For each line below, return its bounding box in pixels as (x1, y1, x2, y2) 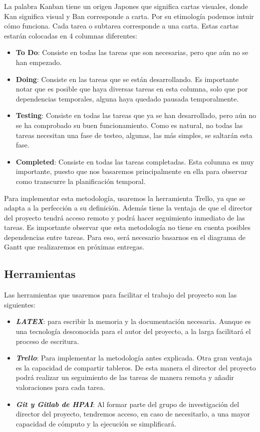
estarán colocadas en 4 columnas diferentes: (4, 30, 137, 40)
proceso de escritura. (16, 335, 79, 346)
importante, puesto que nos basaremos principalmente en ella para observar (16, 166, 248, 176)
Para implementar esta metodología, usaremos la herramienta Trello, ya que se (4, 192, 245, 203)
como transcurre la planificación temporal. (16, 175, 146, 186)
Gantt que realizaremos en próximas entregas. (4, 241, 145, 252)
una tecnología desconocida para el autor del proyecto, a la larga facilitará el (16, 326, 251, 336)
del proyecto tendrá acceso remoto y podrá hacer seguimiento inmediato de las (4, 212, 245, 222)
